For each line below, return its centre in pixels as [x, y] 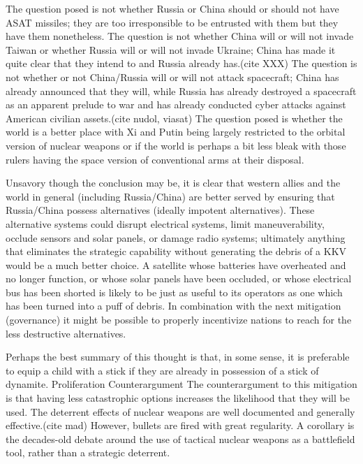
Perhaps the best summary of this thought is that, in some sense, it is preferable [178, 357]
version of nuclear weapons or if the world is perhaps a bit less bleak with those [176, 145]
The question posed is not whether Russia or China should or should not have [172, 8]
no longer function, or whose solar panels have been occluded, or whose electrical [179, 278]
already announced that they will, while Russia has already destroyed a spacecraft [181, 90]
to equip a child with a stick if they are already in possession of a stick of [162, 370]
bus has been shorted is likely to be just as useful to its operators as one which [174, 292]
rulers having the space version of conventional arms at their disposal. [155, 159]
